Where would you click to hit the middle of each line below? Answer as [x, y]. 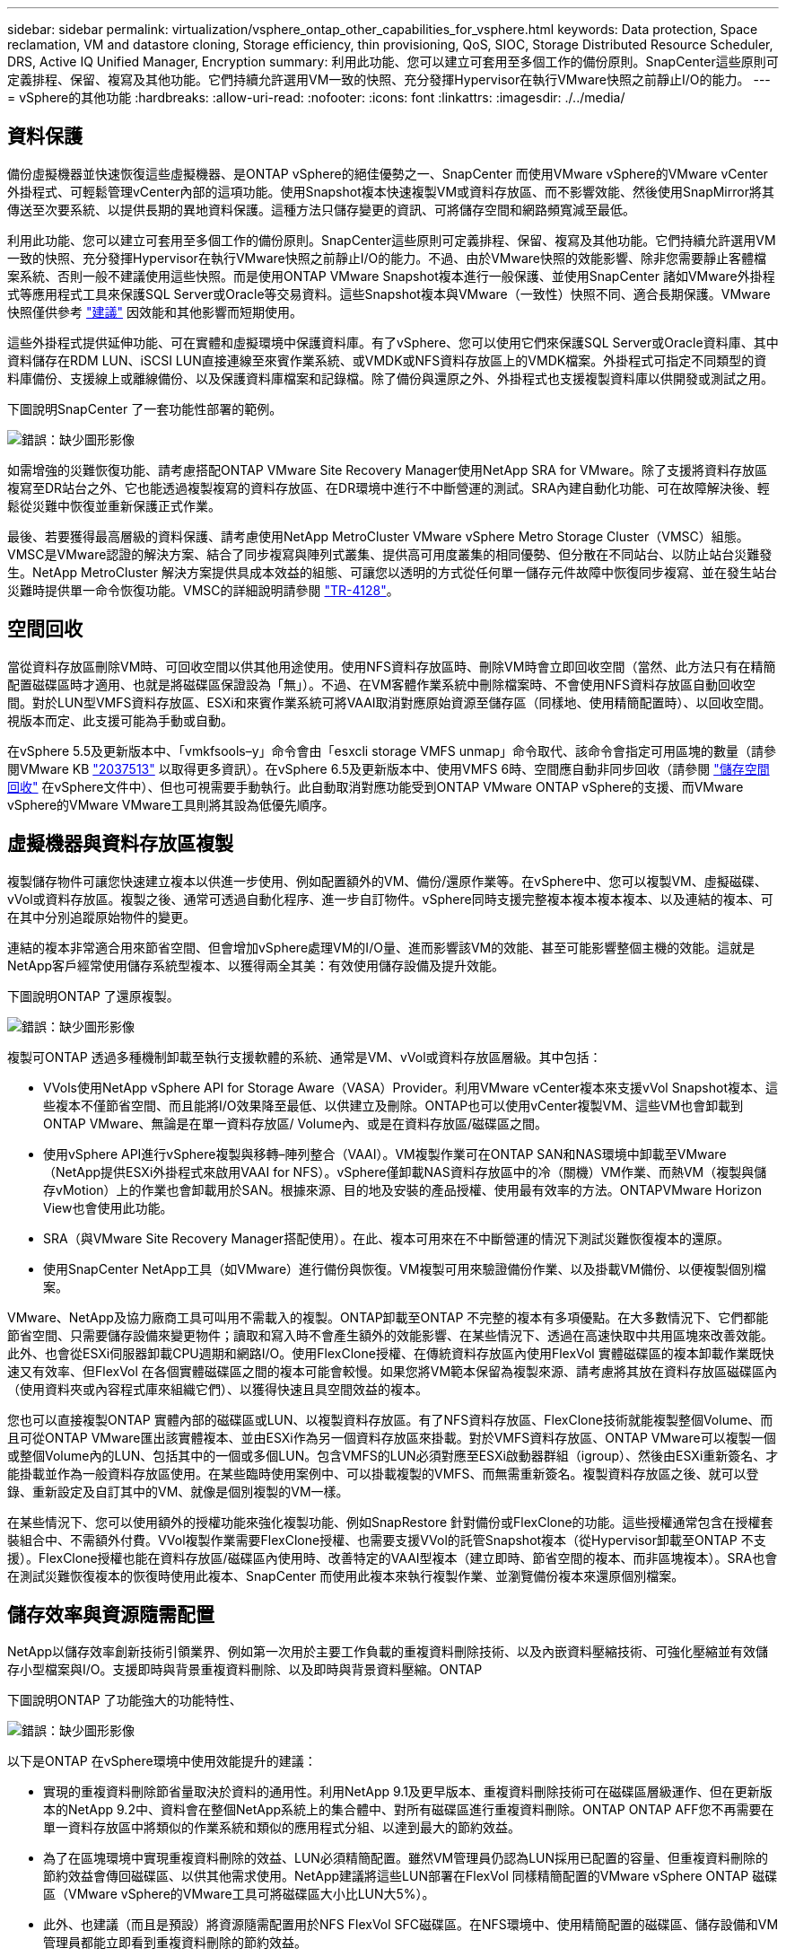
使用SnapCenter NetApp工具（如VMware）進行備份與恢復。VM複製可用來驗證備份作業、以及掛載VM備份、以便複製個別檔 [405, 1268]
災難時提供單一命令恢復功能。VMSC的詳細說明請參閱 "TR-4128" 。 [203, 590]
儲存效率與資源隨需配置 [111, 1614]
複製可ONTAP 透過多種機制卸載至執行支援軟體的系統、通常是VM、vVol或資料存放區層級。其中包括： [305, 1057]
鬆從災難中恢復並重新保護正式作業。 [114, 505]
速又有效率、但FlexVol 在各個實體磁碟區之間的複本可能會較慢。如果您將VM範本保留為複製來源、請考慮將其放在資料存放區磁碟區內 [393, 1371]
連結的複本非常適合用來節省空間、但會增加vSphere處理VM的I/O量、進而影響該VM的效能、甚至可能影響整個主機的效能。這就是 [381, 947]
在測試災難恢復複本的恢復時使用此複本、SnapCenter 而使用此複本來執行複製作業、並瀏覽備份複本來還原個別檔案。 [346, 1575]
